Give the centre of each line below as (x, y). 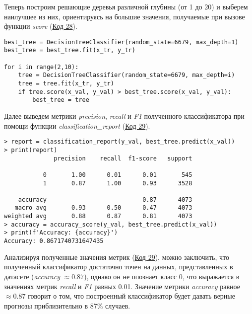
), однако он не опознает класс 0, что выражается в (162, 276)
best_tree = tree (61, 100)
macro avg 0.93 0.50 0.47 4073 (103, 208)
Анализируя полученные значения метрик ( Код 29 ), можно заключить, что (117, 257)
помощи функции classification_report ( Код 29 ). (77, 125)
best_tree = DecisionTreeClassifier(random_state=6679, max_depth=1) (121, 42)
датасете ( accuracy (32, 276)
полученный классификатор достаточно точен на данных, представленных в (119, 267)
